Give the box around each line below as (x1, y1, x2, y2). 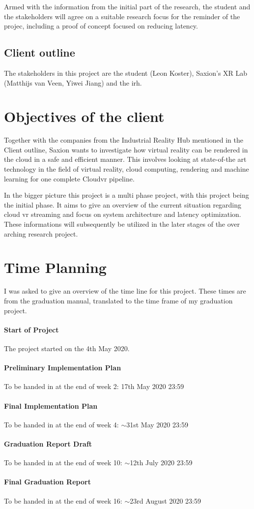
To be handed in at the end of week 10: (4, 457, 122, 468)
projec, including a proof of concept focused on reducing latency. (4, 21, 198, 31)
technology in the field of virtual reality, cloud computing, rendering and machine (4, 164, 249, 174)
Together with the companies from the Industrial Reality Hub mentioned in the (4, 135, 243, 145)
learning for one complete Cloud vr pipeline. (4, 173, 135, 183)
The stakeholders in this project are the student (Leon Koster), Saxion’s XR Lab (4, 67, 248, 78)
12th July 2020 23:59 (130, 457, 193, 468)
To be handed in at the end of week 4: (4, 419, 119, 429)
